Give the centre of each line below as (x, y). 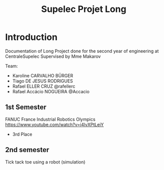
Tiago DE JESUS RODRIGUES (43, 81)
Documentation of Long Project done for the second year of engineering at (82, 51)
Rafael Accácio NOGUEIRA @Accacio (51, 91)
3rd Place (22, 134)
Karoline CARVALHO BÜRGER (43, 75)
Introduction (31, 37)
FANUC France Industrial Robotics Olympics (50, 119)
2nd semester (27, 150)
